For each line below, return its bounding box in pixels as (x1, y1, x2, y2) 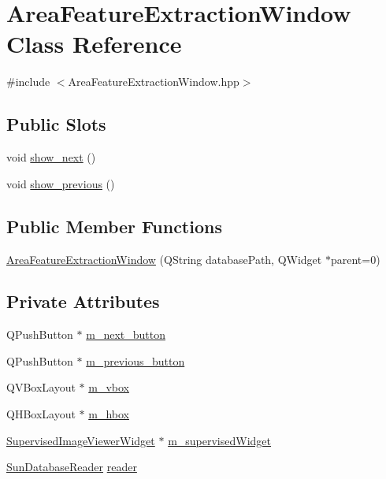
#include (6, 73, 50, 90)
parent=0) (330, 251, 380, 267)
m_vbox (88, 379, 129, 395)
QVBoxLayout (6, 379, 76, 395)
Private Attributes (6, 289, 160, 314)
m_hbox (88, 406, 129, 422)
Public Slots (6, 112, 106, 136)
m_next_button (86, 326, 165, 343)
